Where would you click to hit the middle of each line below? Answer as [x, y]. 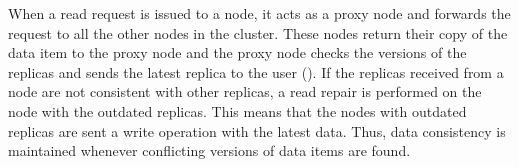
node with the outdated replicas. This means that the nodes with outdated [237, 110]
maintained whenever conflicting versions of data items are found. [209, 150]
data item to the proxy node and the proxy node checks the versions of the [237, 52]
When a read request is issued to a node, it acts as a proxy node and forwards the [259, 13]
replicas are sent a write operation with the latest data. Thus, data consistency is [257, 130]
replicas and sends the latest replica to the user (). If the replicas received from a [256, 71]
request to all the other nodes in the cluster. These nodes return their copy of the [258, 32]
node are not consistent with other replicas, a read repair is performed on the [245, 91]
